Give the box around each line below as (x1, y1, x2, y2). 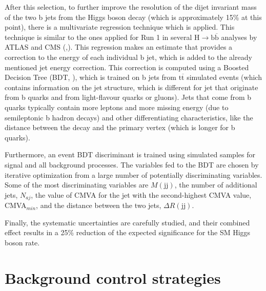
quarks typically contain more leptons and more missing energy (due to (5, 101, 229, 112)
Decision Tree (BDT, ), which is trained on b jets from (5, 72, 176, 82)
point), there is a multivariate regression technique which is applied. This (5, 22, 235, 32)
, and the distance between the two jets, (36, 200, 161, 211)
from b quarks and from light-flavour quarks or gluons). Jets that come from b (5, 92, 252, 102)
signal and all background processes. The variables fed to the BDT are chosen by (5, 159, 259, 170)
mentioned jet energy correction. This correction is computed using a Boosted (5, 61, 249, 72)
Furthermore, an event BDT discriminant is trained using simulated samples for (5, 149, 255, 160)
